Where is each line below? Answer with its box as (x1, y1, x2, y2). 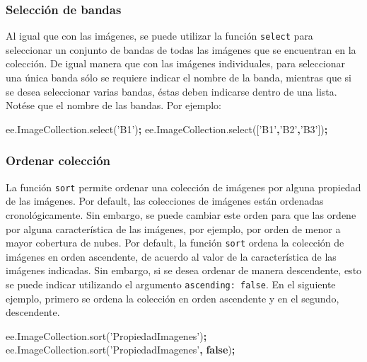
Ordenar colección (6, 152, 110, 169)
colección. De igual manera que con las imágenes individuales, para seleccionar (6, 56, 346, 71)
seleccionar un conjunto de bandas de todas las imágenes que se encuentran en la (6, 42, 356, 57)
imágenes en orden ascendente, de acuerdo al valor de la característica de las (6, 249, 337, 264)
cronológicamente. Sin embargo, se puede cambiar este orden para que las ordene (6, 207, 356, 222)
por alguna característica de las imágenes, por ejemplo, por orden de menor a (6, 221, 341, 236)
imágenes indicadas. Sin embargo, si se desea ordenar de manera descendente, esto (6, 263, 362, 278)
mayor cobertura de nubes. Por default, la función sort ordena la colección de (6, 235, 344, 250)
